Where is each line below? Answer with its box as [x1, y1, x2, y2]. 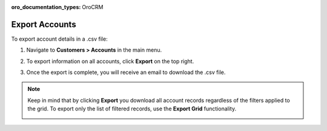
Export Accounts [11, 19, 76, 30]
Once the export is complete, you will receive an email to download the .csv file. [26, 69, 226, 76]
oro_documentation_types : [11, 4, 81, 10]
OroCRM [82, 4, 104, 10]
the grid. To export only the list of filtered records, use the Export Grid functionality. [27, 105, 236, 112]
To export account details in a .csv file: [11, 35, 108, 42]
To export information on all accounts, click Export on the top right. [26, 58, 194, 65]
